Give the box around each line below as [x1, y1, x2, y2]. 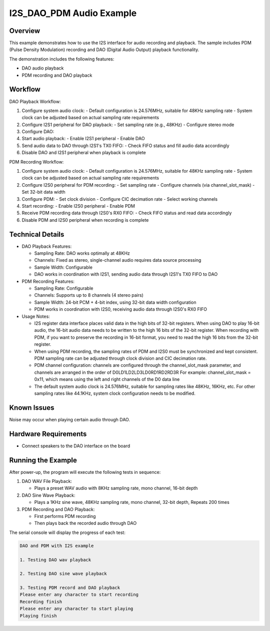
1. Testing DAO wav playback [19, 557, 91, 562]
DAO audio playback [21, 65, 64, 71]
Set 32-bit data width [21, 189, 66, 195]
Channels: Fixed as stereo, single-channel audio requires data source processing [34, 257, 201, 263]
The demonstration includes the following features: [9, 56, 114, 62]
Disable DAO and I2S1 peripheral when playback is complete [21, 150, 146, 156]
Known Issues [9, 403, 54, 412]
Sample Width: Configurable [34, 264, 92, 270]
